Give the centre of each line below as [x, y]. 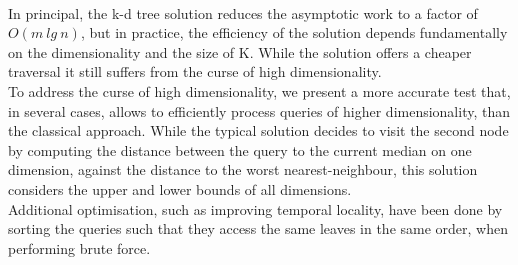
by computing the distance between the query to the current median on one [240, 149]
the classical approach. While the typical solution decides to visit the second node [258, 130]
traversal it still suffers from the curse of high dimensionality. [195, 71]
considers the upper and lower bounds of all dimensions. [180, 188]
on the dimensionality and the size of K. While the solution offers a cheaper [240, 51]
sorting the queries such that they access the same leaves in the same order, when [258, 228]
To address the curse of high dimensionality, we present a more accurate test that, [259, 90]
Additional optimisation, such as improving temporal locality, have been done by [255, 208]
